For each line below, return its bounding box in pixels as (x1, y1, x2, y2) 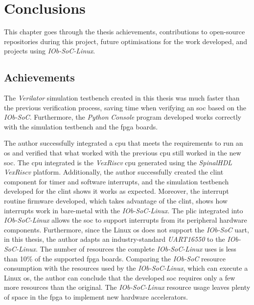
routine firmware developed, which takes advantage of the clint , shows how (4, 196, 228, 206)
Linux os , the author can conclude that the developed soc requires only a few (4, 272, 235, 282)
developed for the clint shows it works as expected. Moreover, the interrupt (4, 186, 229, 196)
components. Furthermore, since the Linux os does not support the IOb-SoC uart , (4, 224, 249, 234)
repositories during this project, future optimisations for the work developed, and (4, 36, 247, 46)
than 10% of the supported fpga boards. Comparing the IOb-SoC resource (4, 253, 226, 263)
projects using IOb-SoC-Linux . (4, 46, 95, 56)
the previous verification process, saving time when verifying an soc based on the (4, 102, 246, 112)
